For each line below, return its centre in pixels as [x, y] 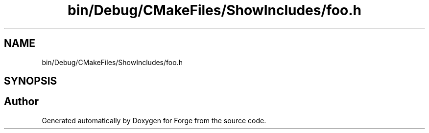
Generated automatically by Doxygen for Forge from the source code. [154, 120]
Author [21, 102]
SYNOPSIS [31, 81]
